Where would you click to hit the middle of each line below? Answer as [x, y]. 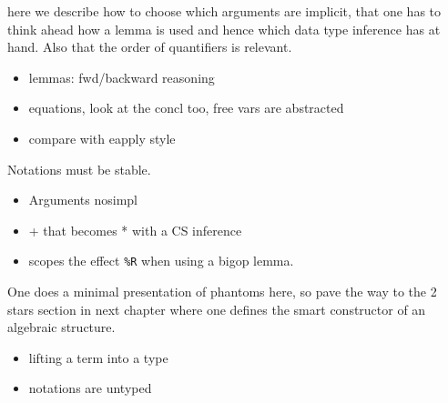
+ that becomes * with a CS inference [135, 230]
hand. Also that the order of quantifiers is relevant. [150, 47]
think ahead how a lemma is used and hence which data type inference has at [224, 29]
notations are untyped [90, 388]
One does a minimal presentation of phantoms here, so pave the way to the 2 [222, 291]
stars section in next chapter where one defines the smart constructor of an [217, 309]
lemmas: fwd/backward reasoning [122, 77]
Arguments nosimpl [83, 200]
